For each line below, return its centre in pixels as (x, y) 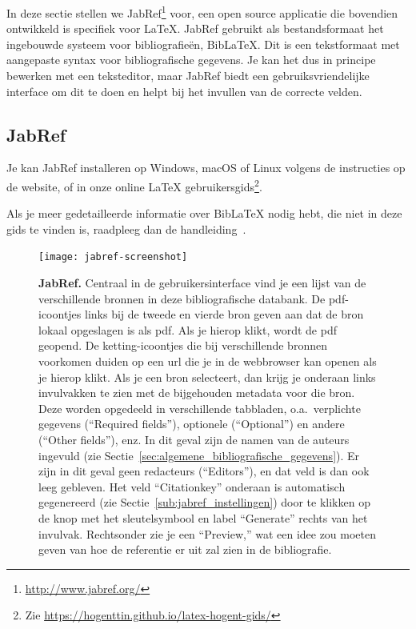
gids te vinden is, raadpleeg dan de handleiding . (126, 228)
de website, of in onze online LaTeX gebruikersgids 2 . (134, 185)
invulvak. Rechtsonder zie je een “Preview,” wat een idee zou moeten (208, 533)
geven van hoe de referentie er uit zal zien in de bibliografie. (185, 549)
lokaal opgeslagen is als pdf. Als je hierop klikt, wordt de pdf (188, 329)
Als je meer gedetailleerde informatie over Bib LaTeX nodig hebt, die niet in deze (204, 213)
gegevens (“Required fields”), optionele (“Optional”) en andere (192, 424)
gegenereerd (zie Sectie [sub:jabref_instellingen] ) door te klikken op (204, 502)
